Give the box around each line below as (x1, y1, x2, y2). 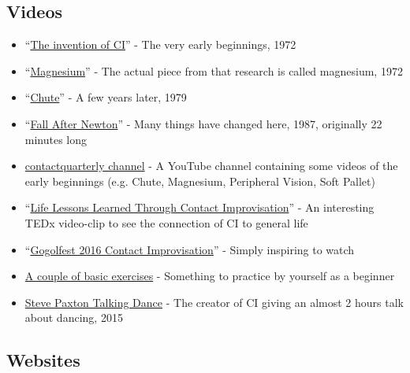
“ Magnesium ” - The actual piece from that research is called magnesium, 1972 (24, 62, 403, 79)
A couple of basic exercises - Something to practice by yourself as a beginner (24, 268, 395, 284)
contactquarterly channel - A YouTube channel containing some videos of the (24, 157, 398, 174)
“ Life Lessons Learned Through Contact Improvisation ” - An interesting (24, 199, 375, 216)
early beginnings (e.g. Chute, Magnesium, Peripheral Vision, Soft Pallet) (24, 172, 375, 189)
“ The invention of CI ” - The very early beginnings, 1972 (24, 36, 296, 53)
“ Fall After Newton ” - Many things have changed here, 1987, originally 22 (24, 115, 382, 131)
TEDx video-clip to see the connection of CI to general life (24, 214, 308, 231)
